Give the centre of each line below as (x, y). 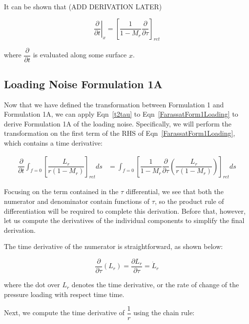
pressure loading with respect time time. (64, 294)
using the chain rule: (164, 312)
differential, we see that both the (175, 191)
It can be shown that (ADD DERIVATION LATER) (83, 6)
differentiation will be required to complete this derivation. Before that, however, (125, 211)
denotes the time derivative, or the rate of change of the (155, 285)
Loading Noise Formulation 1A (83, 84)
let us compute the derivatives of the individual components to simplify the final (124, 220)
